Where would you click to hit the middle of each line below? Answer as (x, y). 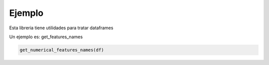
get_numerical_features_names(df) (62, 50)
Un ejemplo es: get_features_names (46, 37)
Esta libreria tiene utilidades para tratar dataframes (61, 28)
